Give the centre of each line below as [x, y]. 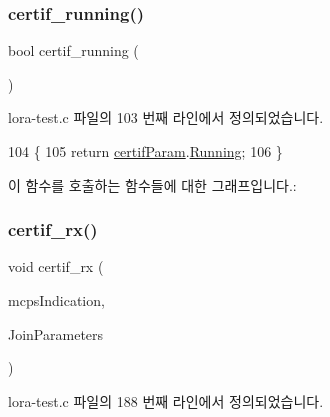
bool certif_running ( [73, 50]
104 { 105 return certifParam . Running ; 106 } [145, 151]
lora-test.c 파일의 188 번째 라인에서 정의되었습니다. [166, 400]
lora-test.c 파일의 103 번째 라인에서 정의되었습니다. [166, 117]
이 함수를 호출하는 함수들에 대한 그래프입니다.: [152, 184]
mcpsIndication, [56, 300]
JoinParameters [56, 333]
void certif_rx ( [56, 266]
